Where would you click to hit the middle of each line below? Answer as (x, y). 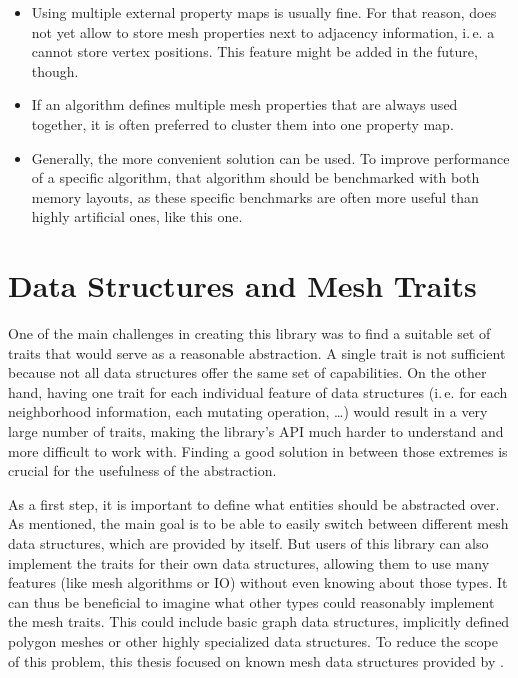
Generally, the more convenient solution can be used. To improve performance (270, 157)
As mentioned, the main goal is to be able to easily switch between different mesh (258, 523)
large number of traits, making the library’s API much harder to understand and (256, 431)
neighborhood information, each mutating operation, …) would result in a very (248, 411)
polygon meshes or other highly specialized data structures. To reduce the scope (253, 640)
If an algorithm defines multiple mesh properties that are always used (244, 104)
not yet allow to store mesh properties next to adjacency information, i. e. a (263, 31)
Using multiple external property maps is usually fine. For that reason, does (264, 12)
